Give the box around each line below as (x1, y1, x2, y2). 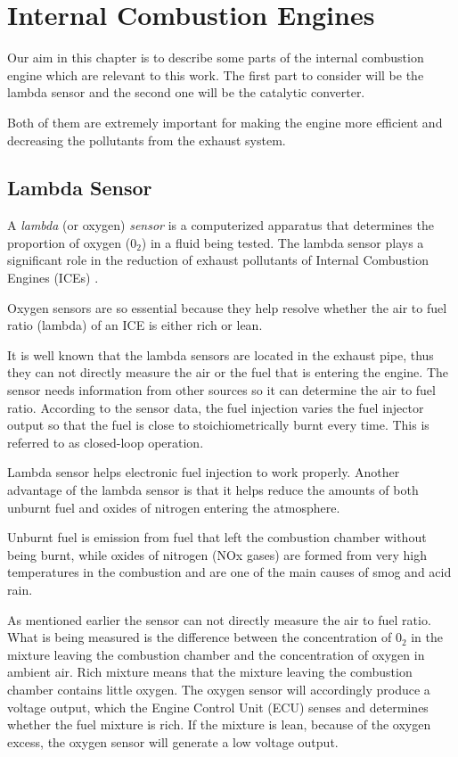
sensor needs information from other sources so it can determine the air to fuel (7, 381, 436, 399)
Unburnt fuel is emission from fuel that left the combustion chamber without (7, 528, 427, 547)
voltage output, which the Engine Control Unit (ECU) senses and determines (7, 697, 429, 716)
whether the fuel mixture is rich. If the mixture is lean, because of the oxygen (7, 715, 431, 734)
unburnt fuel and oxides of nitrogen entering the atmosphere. (7, 498, 340, 516)
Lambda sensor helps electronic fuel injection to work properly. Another (7, 463, 400, 481)
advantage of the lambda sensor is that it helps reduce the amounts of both (7, 481, 419, 499)
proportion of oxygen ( (7, 233, 131, 251)
